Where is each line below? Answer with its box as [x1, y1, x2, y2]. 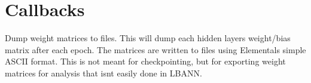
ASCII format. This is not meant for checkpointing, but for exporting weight [5, 55, 286, 67]
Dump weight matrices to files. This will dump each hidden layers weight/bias [5, 32, 291, 44]
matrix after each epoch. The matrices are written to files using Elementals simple [5, 43, 306, 56]
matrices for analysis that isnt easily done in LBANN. [5, 66, 202, 79]
